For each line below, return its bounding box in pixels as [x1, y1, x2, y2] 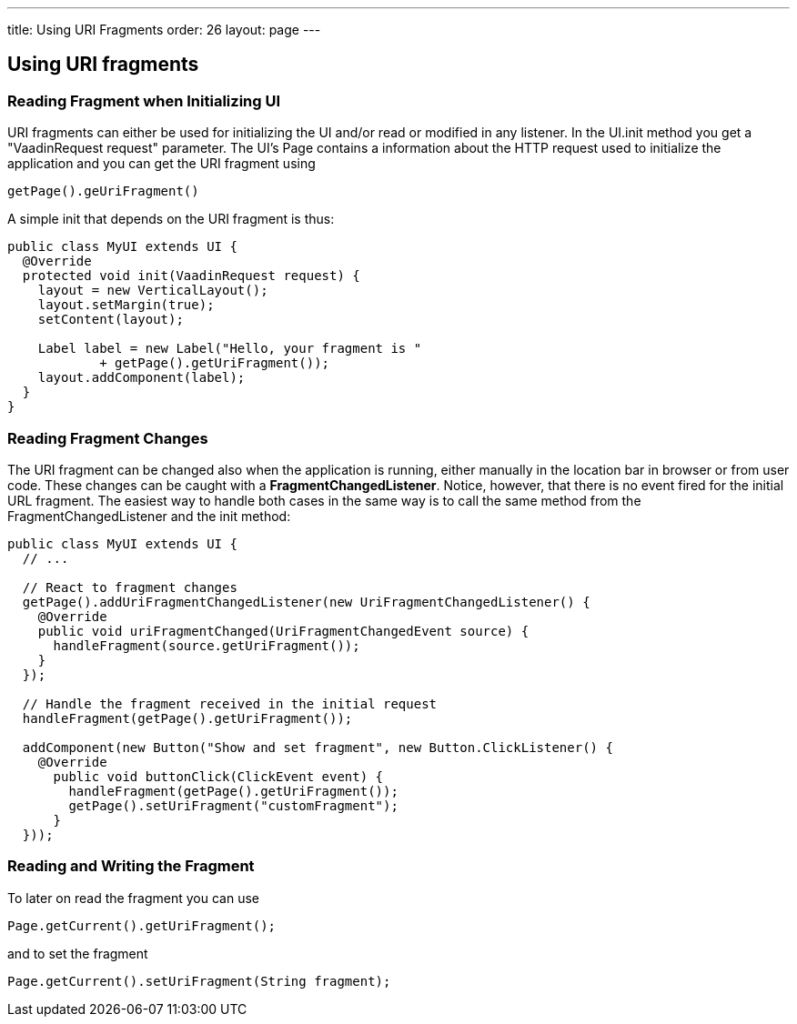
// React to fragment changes [22, 579, 237, 595]
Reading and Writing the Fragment [7, 857, 255, 876]
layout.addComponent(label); [37, 370, 246, 386]
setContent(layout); [37, 312, 184, 327]
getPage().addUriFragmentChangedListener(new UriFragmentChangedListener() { [22, 594, 590, 609]
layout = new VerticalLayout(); [37, 283, 268, 298]
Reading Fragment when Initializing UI [7, 91, 281, 110]
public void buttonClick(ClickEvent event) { [53, 768, 384, 784]
